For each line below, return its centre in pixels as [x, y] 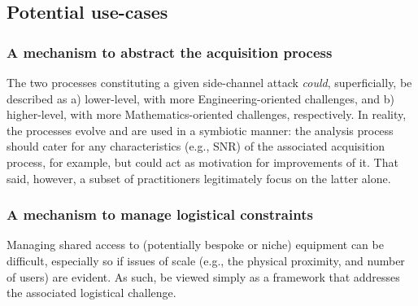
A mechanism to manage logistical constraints [160, 214]
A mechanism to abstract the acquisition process [170, 52]
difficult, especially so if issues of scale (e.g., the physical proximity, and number [206, 260]
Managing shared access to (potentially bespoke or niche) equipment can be [195, 245]
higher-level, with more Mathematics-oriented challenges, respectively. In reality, [207, 114]
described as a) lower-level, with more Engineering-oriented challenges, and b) [200, 98]
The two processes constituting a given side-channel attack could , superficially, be [209, 82]
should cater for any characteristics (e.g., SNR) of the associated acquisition [196, 146]
